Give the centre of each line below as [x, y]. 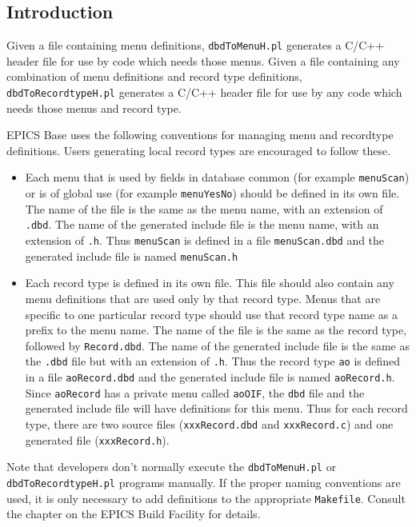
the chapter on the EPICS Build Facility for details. [134, 514]
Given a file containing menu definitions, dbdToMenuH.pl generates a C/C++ [196, 45]
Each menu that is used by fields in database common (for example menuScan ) [217, 177]
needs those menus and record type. [94, 108]
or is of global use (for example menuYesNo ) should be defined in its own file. [212, 193]
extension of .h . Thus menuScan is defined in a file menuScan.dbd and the [205, 240]
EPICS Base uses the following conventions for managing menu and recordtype [200, 135]
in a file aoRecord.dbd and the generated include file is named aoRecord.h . [210, 377]
